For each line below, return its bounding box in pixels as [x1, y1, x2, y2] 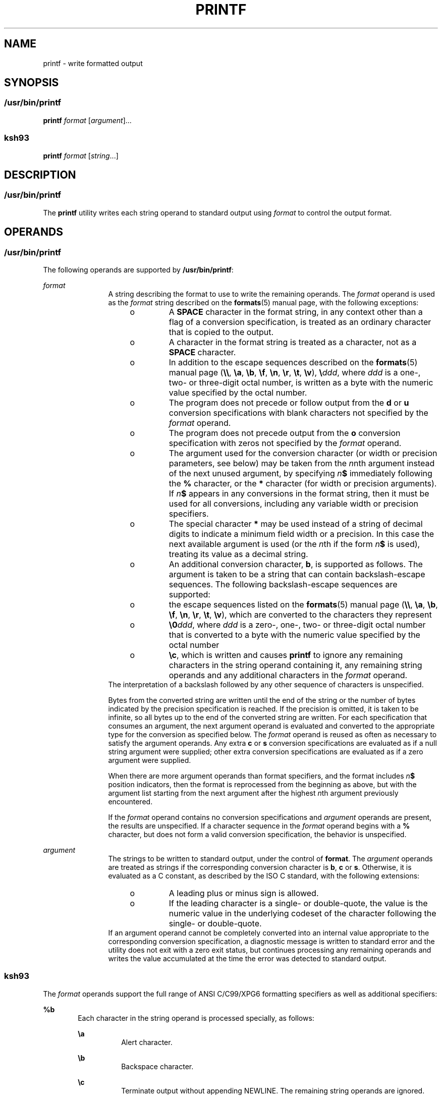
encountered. [108, 797, 153, 806]
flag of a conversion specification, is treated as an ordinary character [169, 317, 431, 327]
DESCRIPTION [4, 168, 76, 181]
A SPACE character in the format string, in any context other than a [169, 307, 423, 317]
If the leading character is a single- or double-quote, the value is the [169, 898, 428, 908]
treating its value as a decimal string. [169, 549, 308, 559]
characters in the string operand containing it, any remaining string [169, 660, 422, 670]
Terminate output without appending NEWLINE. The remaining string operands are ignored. [121, 1086, 425, 1095]
